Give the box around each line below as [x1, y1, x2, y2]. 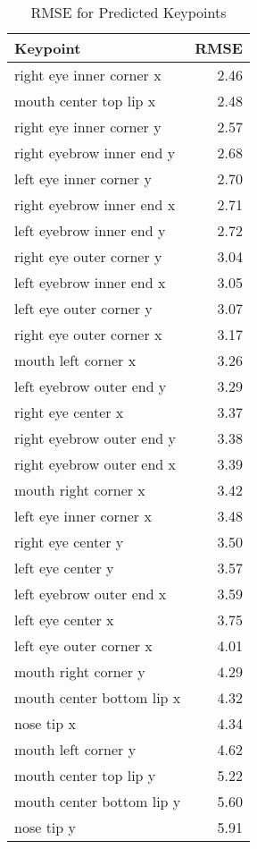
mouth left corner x [14, 350, 137, 370]
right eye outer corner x [14, 324, 162, 344]
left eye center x [14, 609, 114, 630]
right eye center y [14, 531, 124, 552]
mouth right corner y [14, 661, 145, 682]
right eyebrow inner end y [14, 142, 176, 163]
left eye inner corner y [14, 168, 152, 189]
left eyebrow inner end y [14, 220, 166, 241]
